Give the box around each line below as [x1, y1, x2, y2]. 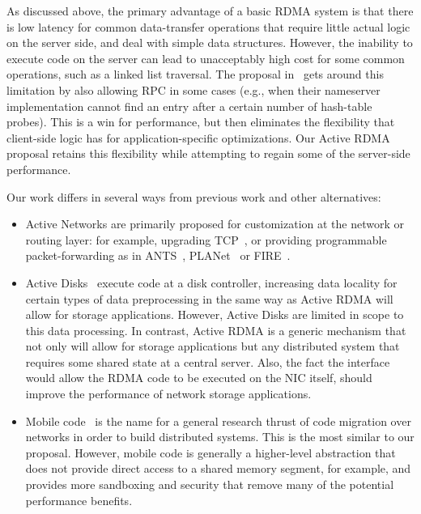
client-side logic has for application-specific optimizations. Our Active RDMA [6, 129, 390, 146]
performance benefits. [25, 491, 133, 508]
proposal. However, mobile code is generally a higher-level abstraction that [25, 444, 396, 461]
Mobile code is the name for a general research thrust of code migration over [25, 412, 411, 429]
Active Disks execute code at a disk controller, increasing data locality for [25, 274, 398, 291]
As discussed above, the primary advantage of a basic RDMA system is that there [6, 2, 414, 19]
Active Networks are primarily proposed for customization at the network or [25, 215, 404, 232]
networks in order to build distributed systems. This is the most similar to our [25, 428, 415, 445]
